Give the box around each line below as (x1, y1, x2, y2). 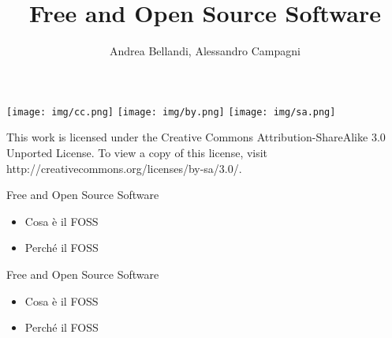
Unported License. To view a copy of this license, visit (6, 144, 268, 160)
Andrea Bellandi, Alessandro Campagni (110, 43, 301, 59)
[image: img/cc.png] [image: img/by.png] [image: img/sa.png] (6, 106, 336, 118)
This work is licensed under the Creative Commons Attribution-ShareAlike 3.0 (6, 129, 386, 145)
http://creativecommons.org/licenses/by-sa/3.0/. (6, 160, 242, 176)
